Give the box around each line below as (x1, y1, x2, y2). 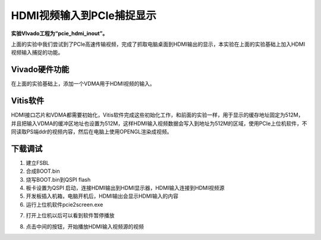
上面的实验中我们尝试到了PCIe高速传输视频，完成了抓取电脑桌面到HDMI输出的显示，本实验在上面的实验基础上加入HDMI (11, 40, 306, 48)
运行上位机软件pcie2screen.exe (26, 201, 103, 208)
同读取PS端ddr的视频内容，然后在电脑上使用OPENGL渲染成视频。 (11, 128, 172, 135)
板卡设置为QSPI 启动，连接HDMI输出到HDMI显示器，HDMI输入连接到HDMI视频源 (26, 185, 225, 191)
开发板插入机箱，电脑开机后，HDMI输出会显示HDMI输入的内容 (26, 192, 178, 200)
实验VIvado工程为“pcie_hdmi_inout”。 (11, 30, 108, 37)
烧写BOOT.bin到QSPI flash (26, 176, 91, 183)
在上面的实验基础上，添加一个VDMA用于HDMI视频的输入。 (11, 80, 155, 88)
